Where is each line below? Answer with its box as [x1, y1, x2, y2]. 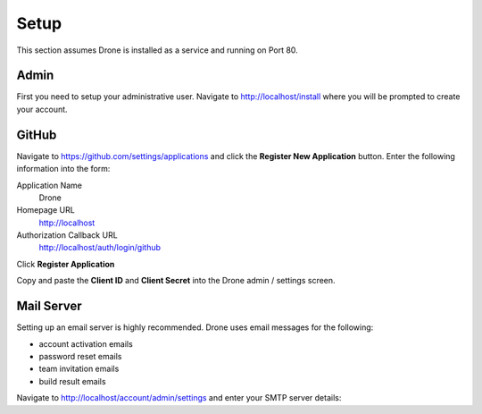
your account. [16, 104, 68, 114]
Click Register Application [16, 258, 115, 269]
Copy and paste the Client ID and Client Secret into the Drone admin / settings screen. [16, 275, 336, 286]
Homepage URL [16, 205, 75, 215]
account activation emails [38, 338, 133, 349]
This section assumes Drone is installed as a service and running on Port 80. [16, 45, 298, 55]
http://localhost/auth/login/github [38, 242, 161, 253]
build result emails [38, 376, 106, 386]
